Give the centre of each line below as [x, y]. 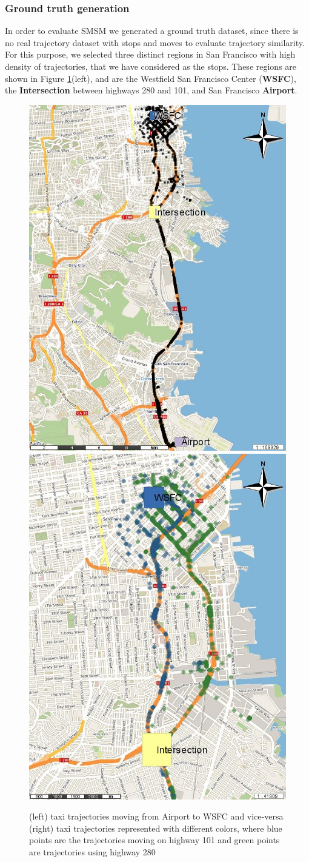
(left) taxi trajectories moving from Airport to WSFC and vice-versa [156, 816]
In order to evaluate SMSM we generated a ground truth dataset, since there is [152, 31]
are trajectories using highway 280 [92, 852]
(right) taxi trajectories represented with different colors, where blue [156, 828]
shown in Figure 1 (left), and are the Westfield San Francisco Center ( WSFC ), [151, 78]
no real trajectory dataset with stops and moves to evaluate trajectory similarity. [155, 42]
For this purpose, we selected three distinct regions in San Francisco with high [150, 54]
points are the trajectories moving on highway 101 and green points [154, 840]
